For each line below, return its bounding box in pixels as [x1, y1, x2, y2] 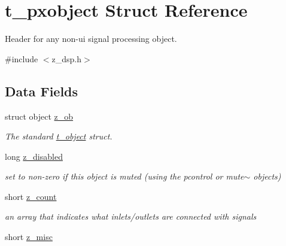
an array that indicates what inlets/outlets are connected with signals [5, 210, 257, 223]
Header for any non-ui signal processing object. [5, 32, 177, 45]
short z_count [5, 190, 57, 202]
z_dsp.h [51, 52, 82, 65]
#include [5, 52, 38, 65]
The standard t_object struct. [5, 130, 112, 142]
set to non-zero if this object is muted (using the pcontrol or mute [5, 170, 244, 183]
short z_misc [5, 230, 53, 243]
